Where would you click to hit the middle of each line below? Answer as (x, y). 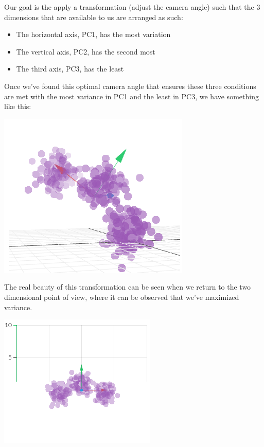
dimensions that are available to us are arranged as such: (94, 17)
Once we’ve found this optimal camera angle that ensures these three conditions (130, 86)
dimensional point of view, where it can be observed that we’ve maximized (122, 297)
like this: (18, 106)
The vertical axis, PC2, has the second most (86, 51)
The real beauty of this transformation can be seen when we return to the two (128, 287)
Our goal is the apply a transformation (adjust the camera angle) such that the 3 (132, 7)
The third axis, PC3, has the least (70, 69)
